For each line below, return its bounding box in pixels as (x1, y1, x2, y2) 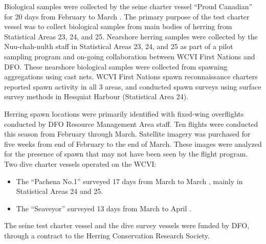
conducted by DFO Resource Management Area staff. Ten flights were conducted (4, 118, 258, 129)
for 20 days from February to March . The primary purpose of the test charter (4, 11, 250, 21)
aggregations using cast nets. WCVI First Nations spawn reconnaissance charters (4, 71, 258, 82)
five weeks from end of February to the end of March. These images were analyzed (4, 138, 262, 149)
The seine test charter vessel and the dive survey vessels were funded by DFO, (4, 220, 250, 231)
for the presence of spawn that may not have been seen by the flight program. (4, 148, 248, 159)
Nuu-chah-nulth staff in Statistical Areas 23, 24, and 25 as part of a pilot (4, 41, 233, 52)
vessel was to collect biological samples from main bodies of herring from (4, 21, 232, 32)
